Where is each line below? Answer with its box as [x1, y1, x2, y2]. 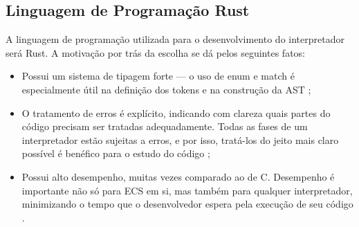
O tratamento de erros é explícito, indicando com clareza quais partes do [21, 105, 331, 120]
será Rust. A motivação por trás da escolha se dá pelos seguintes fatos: [6, 45, 305, 60]
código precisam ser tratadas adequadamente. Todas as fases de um [21, 119, 308, 134]
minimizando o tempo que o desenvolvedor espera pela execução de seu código [21, 197, 353, 211]
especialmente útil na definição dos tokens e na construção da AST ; [21, 82, 311, 96]
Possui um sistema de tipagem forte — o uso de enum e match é [21, 69, 295, 83]
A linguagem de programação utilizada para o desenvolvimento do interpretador [6, 32, 344, 46]
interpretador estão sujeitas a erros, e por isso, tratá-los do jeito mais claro [21, 132, 339, 147]
